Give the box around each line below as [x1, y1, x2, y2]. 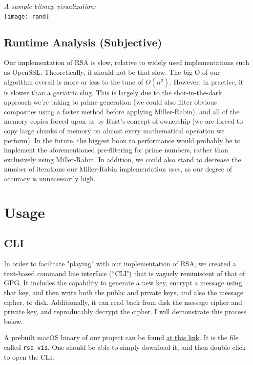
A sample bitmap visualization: [4, 1, 96, 11]
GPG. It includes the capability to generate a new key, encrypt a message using [4, 278, 242, 288]
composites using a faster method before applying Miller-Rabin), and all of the [4, 106, 240, 116]
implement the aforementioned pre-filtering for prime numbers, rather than [4, 145, 228, 155]
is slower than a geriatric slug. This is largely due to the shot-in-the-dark [4, 87, 222, 97]
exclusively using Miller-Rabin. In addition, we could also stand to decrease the [4, 154, 241, 164]
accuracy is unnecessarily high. [4, 173, 96, 183]
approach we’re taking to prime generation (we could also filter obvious [4, 97, 217, 107]
